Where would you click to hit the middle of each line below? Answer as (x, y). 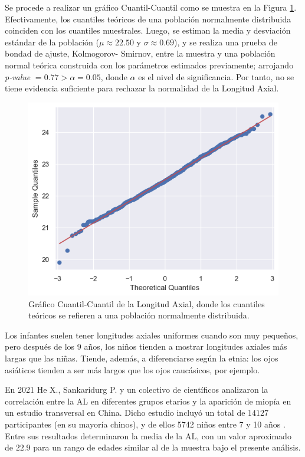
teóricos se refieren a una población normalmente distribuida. (139, 315)
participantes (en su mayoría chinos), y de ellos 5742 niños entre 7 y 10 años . (145, 424)
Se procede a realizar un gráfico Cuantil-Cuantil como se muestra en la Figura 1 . (151, 7)
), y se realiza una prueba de (226, 42)
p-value (18, 76)
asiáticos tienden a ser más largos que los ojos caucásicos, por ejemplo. (132, 369)
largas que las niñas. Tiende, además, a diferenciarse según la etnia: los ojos (142, 358)
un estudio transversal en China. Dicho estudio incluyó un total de (125, 412)
